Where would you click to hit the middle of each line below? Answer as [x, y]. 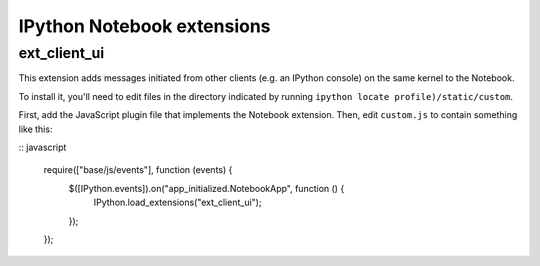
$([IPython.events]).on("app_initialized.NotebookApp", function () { [206, 188]
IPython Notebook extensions [144, 26]
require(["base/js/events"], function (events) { [138, 170]
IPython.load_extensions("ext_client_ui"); [177, 202]
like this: [35, 129]
